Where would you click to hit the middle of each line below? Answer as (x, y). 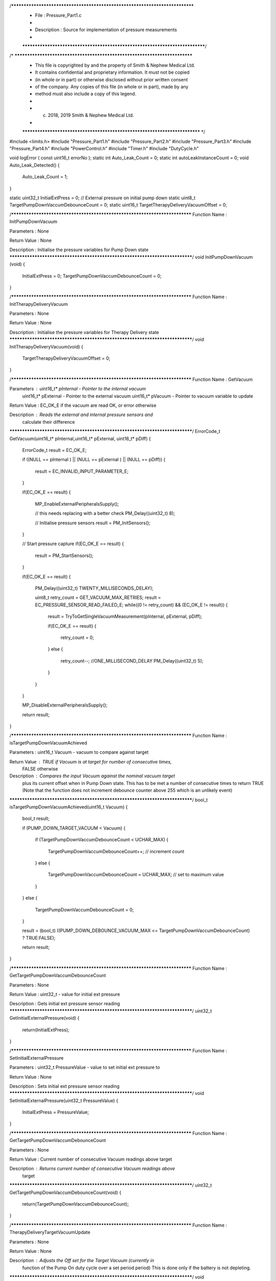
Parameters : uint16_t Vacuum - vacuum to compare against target (79, 752)
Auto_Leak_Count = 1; (45, 177)
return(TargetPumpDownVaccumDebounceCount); (75, 1204)
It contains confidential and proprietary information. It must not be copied (112, 72)
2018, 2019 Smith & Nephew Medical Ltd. (91, 115)
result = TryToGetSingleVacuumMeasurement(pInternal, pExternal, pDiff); (125, 616)
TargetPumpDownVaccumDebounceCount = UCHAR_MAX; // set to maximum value (136, 875)
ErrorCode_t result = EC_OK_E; (54, 450)
